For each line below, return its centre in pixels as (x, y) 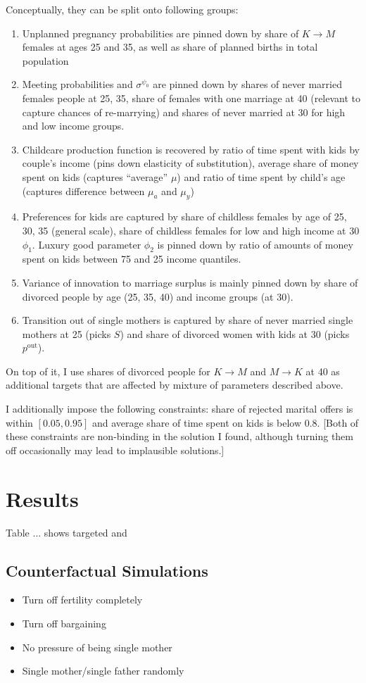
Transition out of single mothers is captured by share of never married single (188, 320)
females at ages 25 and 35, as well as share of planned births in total (170, 47)
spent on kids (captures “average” (95, 176)
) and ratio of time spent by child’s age (261, 176)
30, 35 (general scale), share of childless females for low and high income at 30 (191, 230)
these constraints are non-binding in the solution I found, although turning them (180, 436)
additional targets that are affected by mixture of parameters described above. (175, 385)
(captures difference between (83, 190)
